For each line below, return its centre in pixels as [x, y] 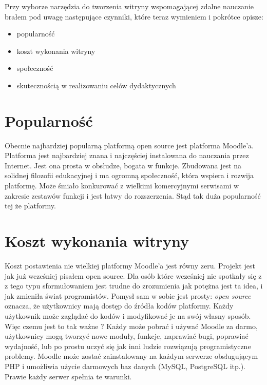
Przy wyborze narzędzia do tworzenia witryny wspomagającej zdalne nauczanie [129, 6]
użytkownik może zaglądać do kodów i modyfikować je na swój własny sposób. [128, 315]
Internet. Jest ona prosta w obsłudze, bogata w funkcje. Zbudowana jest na [123, 165]
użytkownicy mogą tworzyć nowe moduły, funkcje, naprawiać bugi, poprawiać [127, 336]
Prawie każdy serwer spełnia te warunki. [68, 376]
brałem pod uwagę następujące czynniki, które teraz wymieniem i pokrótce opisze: [134, 16]
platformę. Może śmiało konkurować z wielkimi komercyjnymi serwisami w [122, 186]
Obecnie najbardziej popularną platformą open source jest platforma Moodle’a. [129, 145]
